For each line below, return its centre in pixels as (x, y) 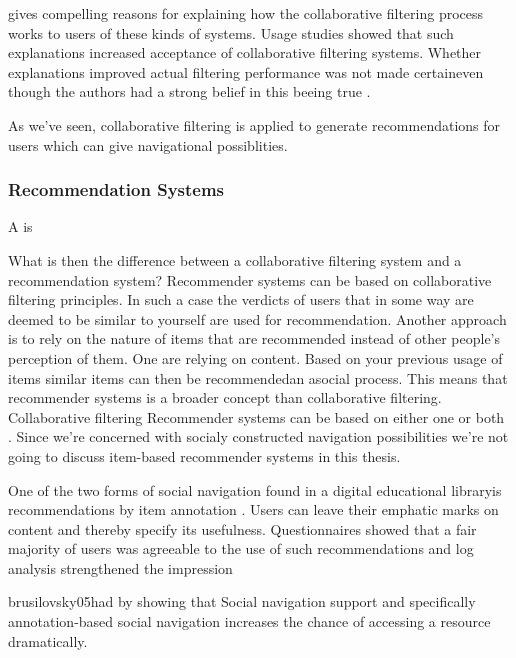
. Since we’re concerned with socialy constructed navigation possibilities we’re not (258, 436)
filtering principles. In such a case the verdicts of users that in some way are (241, 299)
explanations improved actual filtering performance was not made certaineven (246, 71)
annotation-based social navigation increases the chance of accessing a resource (249, 621)
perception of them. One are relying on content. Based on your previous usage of (255, 357)
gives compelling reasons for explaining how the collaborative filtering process (246, 13)
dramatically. (48, 640)
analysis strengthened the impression (120, 567)
